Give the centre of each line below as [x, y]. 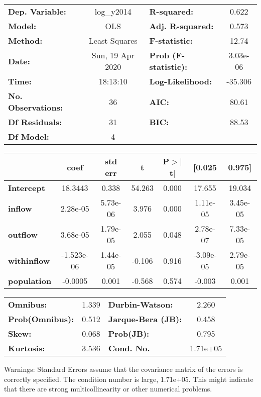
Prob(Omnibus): [41, 319]
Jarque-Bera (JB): [145, 319]
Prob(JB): [129, 333]
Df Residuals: [35, 122]
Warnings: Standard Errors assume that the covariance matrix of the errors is [123, 369]
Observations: [36, 107]
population [30, 281]
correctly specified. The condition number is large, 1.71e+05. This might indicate [129, 379]
